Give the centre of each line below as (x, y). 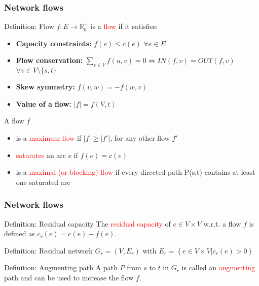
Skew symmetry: (46, 87)
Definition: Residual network (48, 250)
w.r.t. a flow (222, 223)
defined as (20, 233)
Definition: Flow (29, 26)
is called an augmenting (218, 267)
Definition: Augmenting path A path (61, 267)
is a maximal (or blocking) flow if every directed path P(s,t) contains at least (136, 172)
